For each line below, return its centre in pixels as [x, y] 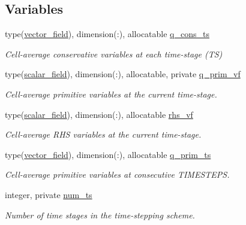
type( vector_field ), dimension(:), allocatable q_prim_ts [108, 154]
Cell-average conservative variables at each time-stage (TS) [114, 54]
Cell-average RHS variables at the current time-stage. [103, 134]
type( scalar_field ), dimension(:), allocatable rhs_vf [99, 114]
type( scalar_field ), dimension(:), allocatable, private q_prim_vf [123, 74]
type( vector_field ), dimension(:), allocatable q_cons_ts [107, 34]
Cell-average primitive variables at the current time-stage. [111, 94]
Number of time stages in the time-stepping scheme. [100, 215]
